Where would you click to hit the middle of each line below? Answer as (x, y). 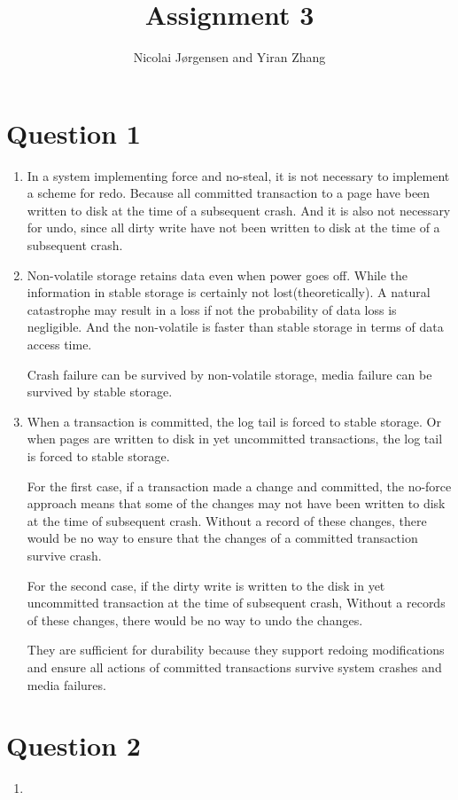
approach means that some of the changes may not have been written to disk (236, 503)
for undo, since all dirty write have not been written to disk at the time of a (233, 227)
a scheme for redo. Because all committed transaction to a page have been (229, 193)
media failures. (66, 684)
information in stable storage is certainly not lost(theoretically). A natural (229, 292)
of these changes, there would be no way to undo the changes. (195, 620)
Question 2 (74, 745)
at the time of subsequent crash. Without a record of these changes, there (227, 520)
